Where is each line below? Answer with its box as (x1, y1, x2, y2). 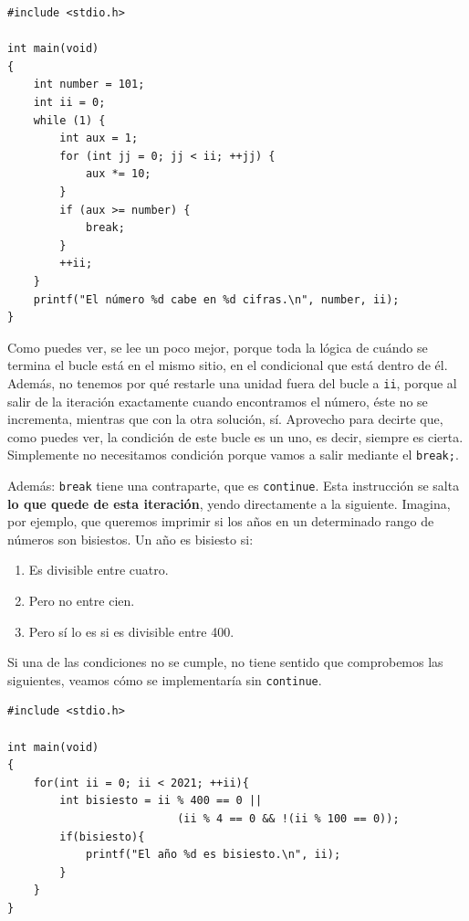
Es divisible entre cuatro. (28, 560, 169, 579)
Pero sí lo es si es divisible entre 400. (28, 621, 234, 640)
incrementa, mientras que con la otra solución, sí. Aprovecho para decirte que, (7, 409, 443, 429)
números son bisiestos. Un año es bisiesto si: (7, 529, 254, 548)
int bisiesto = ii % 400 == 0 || (59, 794, 263, 808)
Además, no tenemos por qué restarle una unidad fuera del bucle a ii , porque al (7, 373, 457, 392)
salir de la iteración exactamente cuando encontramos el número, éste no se (7, 391, 428, 410)
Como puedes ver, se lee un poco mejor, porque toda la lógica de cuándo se (7, 337, 428, 356)
